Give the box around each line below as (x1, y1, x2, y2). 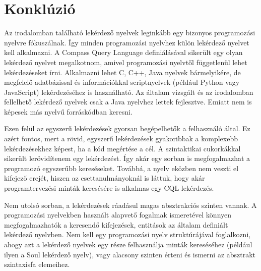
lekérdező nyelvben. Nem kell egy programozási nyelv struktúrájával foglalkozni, (4, 229, 251, 240)
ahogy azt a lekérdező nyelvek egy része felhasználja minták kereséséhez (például (4, 239, 252, 249)
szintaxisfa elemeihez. (4, 259, 70, 269)
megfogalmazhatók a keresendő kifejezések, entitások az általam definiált (4, 219, 228, 230)
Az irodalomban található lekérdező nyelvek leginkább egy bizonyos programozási (4, 27, 255, 38)
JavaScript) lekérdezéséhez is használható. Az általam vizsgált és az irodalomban (4, 86, 253, 97)
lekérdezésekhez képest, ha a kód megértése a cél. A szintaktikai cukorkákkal (4, 143, 241, 153)
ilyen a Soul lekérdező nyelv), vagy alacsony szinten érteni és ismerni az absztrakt (4, 249, 256, 259)
